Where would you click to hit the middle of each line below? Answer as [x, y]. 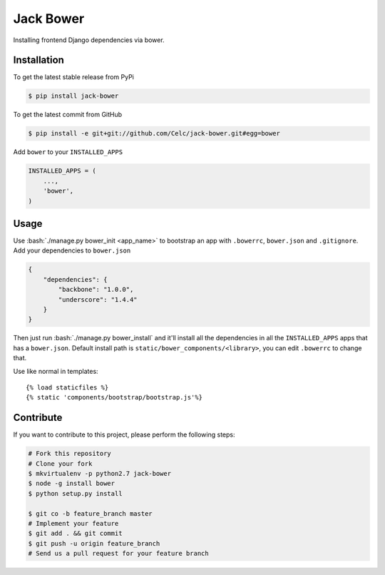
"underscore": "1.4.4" [98, 299]
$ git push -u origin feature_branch [94, 543]
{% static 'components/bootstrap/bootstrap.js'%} [114, 397]
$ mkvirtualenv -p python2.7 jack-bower [99, 473]
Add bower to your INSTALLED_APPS [68, 152]
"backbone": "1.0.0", [96, 290]
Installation [38, 60]
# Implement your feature [73, 523]
